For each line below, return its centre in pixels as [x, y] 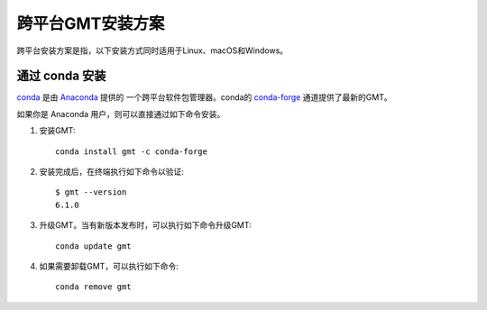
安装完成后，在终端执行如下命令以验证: [112, 172]
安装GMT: [57, 131]
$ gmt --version [91, 192]
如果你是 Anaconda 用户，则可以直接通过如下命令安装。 [121, 114]
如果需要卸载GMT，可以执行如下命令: [109, 266]
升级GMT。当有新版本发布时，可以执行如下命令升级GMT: [145, 225]
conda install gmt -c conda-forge [131, 151]
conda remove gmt [93, 287]
